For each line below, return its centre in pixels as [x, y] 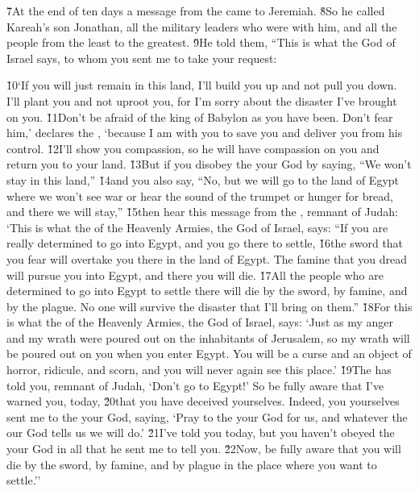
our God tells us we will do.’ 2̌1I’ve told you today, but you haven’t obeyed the [201, 433]
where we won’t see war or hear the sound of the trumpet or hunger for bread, [200, 196]
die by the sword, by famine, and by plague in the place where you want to [192, 464]
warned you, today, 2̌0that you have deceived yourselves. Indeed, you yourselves [203, 401]
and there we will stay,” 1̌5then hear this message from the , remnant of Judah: [202, 212]
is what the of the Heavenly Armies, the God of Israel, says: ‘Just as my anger [200, 322]
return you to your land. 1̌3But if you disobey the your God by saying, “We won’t [209, 164]
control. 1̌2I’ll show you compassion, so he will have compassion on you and [193, 148]
